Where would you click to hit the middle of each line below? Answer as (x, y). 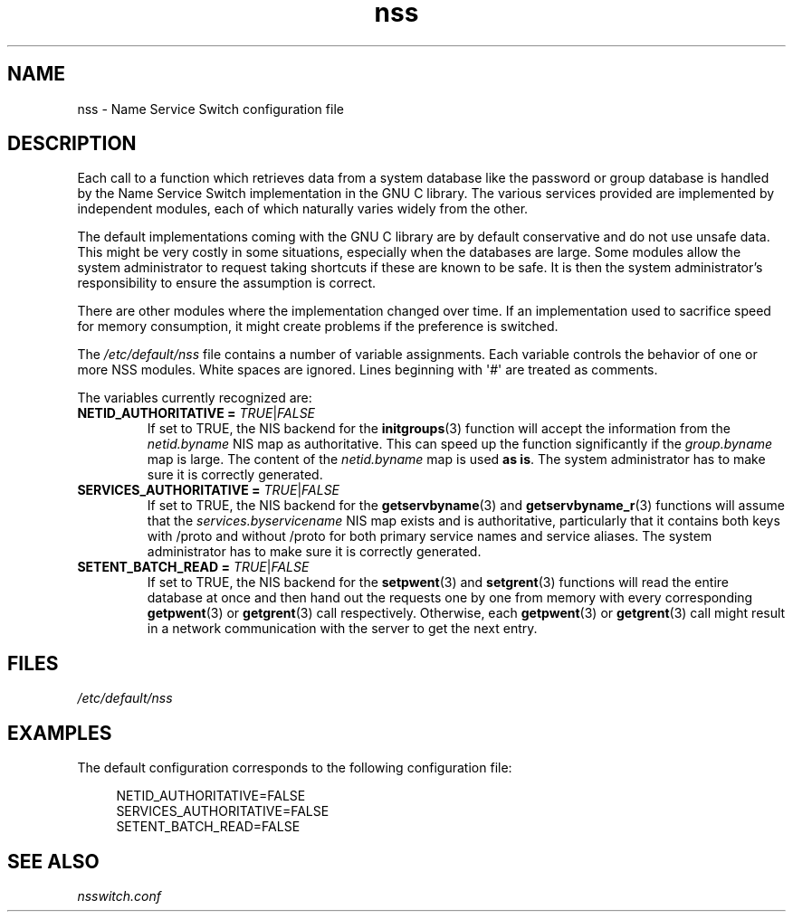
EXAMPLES (60, 733)
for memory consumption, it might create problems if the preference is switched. (318, 327)
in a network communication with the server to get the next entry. (342, 629)
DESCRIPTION (72, 144)
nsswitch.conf (119, 895)
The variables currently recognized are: (195, 398)
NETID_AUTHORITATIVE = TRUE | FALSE (196, 413)
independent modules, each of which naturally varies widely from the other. (303, 209)
